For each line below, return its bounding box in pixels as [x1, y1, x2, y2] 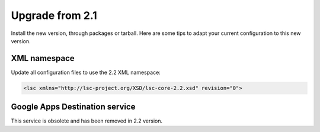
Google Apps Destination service [11, 102, 136, 112]
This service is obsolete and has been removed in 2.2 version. [11, 117, 163, 124]
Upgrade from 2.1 [11, 9, 97, 22]
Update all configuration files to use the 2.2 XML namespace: [11, 69, 161, 76]
